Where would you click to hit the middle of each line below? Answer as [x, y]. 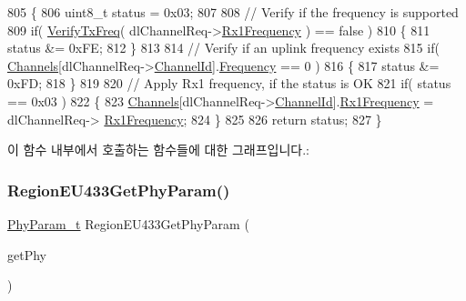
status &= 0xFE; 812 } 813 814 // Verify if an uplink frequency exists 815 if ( [223, 48]
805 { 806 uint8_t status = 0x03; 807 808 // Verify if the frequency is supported [233, 12]
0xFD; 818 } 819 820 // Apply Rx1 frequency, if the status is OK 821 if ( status [229, 83]
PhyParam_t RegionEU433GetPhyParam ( [128, 223]
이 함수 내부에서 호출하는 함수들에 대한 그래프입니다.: [158, 150]
